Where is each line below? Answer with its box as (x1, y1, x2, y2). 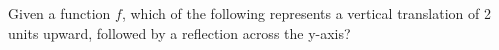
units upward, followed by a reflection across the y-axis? (8, 22, 351, 43)
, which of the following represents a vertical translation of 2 (121, 3, 491, 23)
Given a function (8, 3, 111, 23)
